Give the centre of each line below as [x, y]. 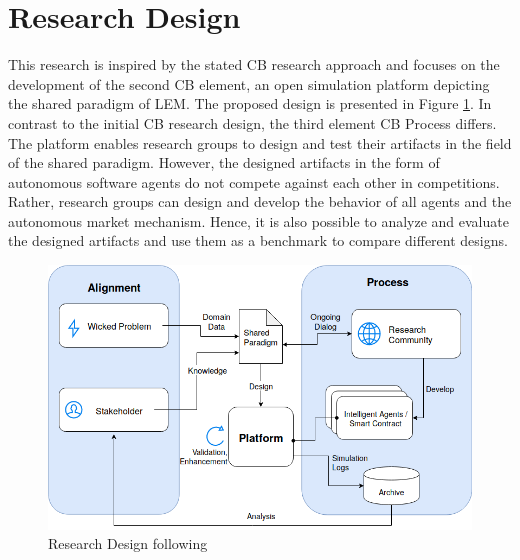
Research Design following [128, 543]
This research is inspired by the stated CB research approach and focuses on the [254, 64]
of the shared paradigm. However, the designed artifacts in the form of [224, 162]
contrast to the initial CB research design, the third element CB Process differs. [252, 122]
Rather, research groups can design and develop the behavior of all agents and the [260, 201]
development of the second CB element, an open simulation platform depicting [249, 83]
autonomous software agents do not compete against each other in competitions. [254, 181]
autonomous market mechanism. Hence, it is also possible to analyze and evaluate [258, 220]
